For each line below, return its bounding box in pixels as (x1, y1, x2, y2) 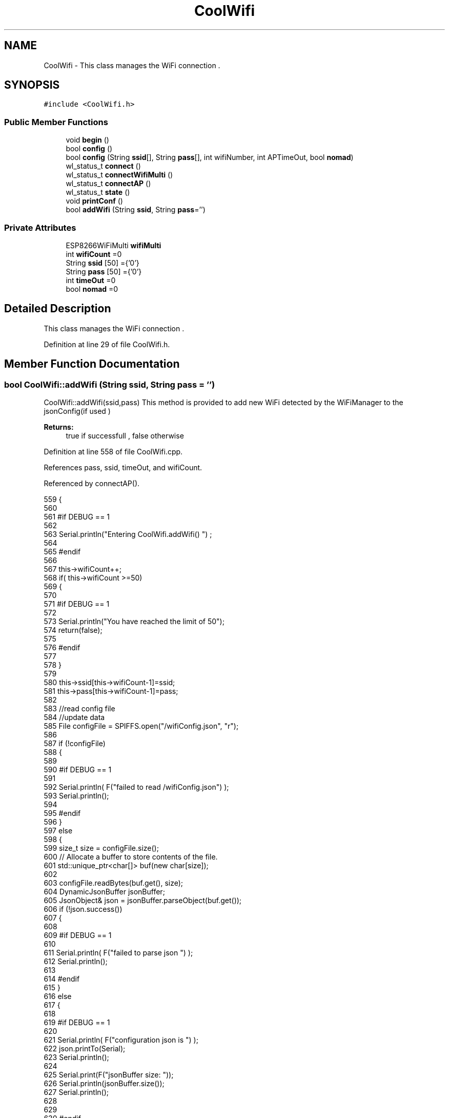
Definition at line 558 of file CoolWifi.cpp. (44, 447, 183, 456)
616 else (44, 992, 72, 1001)
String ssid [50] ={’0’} (66, 258, 139, 267)
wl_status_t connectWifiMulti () (66, 170, 173, 179)
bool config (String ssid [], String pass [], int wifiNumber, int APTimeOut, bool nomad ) (66, 153, 354, 162)
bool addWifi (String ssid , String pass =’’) (66, 205, 206, 214)
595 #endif (44, 809, 81, 817)
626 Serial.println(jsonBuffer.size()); (44, 1079, 165, 1088)
